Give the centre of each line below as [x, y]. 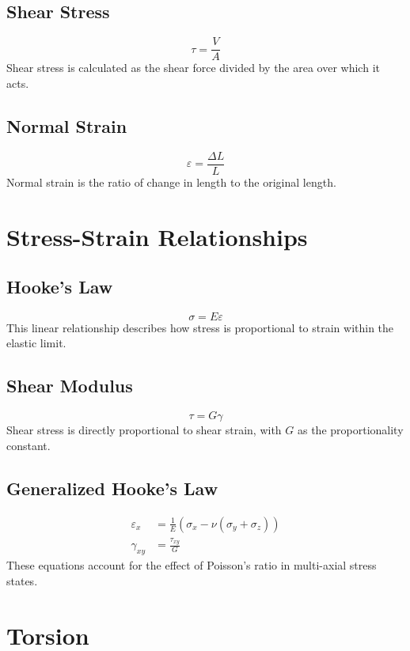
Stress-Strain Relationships [157, 236]
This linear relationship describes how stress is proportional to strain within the [200, 327]
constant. [28, 445]
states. [22, 580]
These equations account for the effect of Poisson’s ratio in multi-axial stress [192, 565]
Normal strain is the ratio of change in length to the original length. [171, 182]
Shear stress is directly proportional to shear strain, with [144, 430]
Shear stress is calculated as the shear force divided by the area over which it [193, 68]
